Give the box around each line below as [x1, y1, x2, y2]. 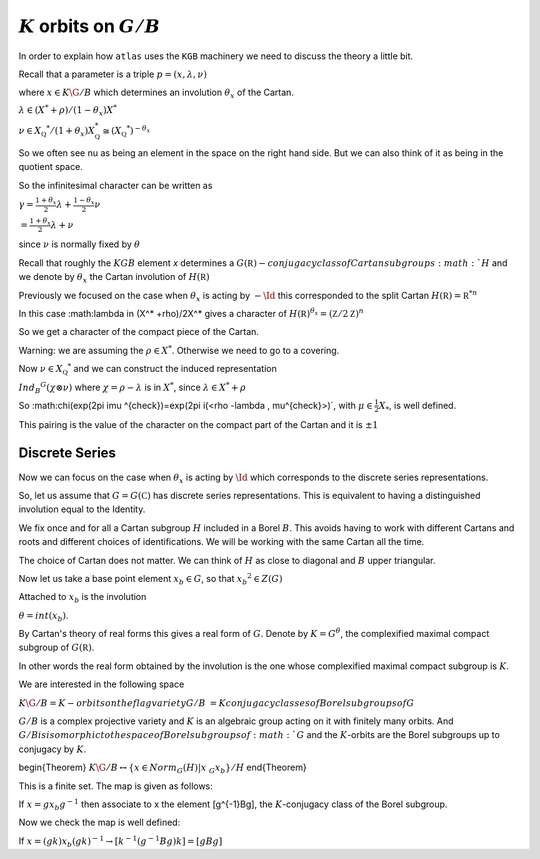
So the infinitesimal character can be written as [18, 179, 213, 191]
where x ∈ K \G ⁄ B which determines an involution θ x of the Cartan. [18, 86, 295, 101]
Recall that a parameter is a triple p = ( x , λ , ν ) [18, 68, 207, 80]
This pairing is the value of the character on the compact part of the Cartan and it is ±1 [18, 418, 379, 430]
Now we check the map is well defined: [18, 816, 181, 829]
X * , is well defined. [378, 399, 457, 414]
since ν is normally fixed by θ [18, 238, 140, 250]
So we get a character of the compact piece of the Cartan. [18, 326, 260, 338]
